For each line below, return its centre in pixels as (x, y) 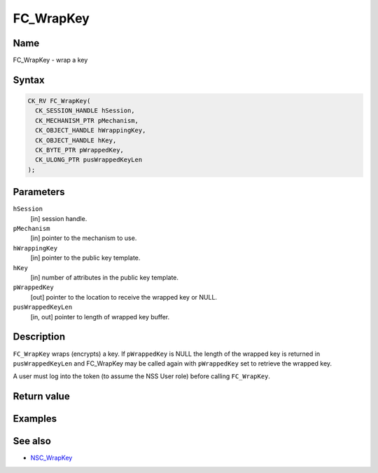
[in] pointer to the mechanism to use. (84, 238)
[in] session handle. (59, 218)
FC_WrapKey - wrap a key (50, 60)
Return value (41, 397)
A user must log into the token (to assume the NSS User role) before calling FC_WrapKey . (142, 376)
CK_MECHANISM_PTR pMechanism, (87, 120)
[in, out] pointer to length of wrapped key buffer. (100, 317)
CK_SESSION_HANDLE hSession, (85, 111)
